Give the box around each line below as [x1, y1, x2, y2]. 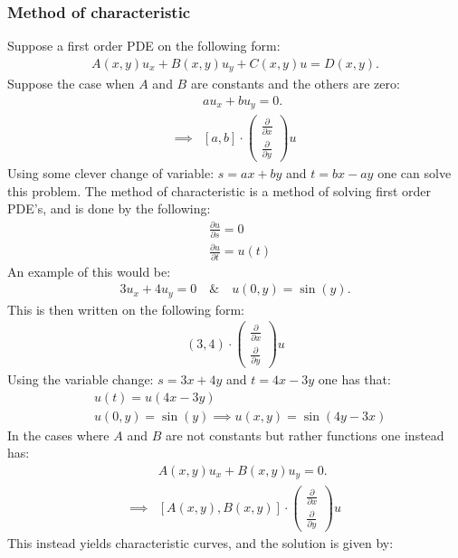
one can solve [377, 164, 452, 183]
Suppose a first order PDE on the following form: [7, 36, 281, 55]
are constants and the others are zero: [190, 74, 400, 93]
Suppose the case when [7, 74, 135, 93]
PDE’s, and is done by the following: [7, 199, 211, 218]
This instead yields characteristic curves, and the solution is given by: [7, 534, 394, 553]
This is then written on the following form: [7, 299, 244, 318]
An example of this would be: [7, 261, 171, 280]
